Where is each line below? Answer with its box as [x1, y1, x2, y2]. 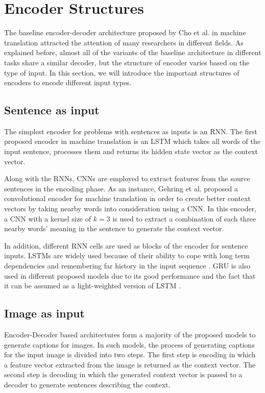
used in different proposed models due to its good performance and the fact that [4, 270, 256, 281]
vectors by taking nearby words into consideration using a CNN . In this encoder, [4, 203, 257, 214]
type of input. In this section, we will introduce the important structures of [4, 67, 239, 78]
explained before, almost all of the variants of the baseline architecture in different [4, 47, 261, 58]
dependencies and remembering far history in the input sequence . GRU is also [4, 260, 251, 271]
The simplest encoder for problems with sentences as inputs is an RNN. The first [4, 126, 258, 136]
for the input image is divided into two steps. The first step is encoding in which [4, 349, 256, 360]
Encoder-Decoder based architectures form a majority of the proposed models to [4, 329, 256, 339]
